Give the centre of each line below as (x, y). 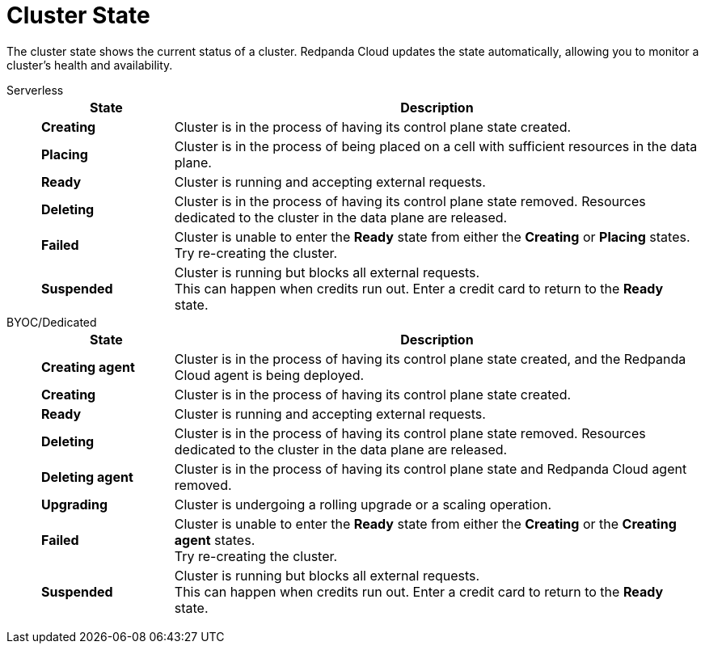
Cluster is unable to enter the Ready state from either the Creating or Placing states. (432, 236)
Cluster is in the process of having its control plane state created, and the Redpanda (430, 359)
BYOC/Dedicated (52, 322)
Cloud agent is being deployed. (269, 375)
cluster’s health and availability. (90, 65)
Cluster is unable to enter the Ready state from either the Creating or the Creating (425, 523)
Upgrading (74, 504)
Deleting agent (87, 477)
